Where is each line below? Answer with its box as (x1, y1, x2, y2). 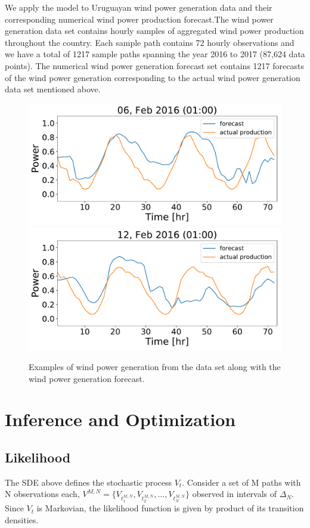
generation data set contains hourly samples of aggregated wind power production (5, 24, 304, 37)
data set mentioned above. (5, 83, 101, 95)
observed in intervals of (192, 487, 277, 500)
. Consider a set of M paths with (182, 476, 301, 488)
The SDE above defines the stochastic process (5, 476, 172, 488)
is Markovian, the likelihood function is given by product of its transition (36, 502, 304, 514)
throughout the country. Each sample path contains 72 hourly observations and (5, 36, 294, 48)
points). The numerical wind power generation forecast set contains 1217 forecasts (5, 59, 304, 72)
